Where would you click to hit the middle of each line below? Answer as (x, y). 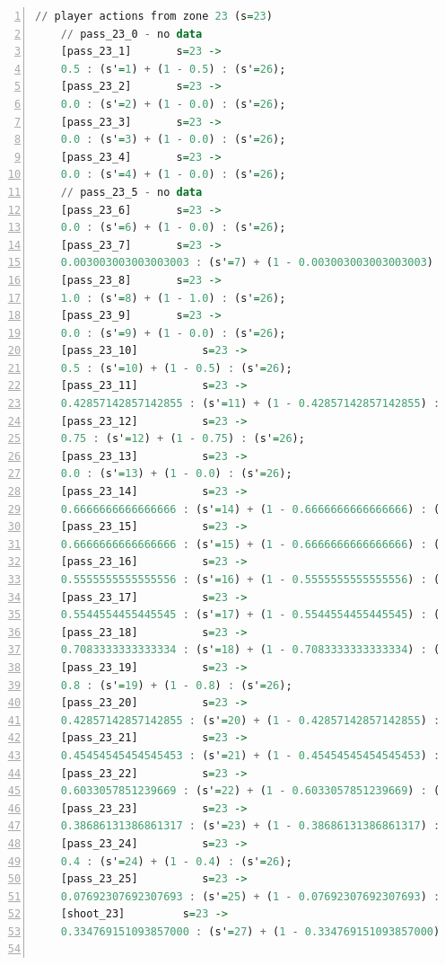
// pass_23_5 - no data (131, 192)
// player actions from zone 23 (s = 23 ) (154, 16)
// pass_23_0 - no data (131, 34)
